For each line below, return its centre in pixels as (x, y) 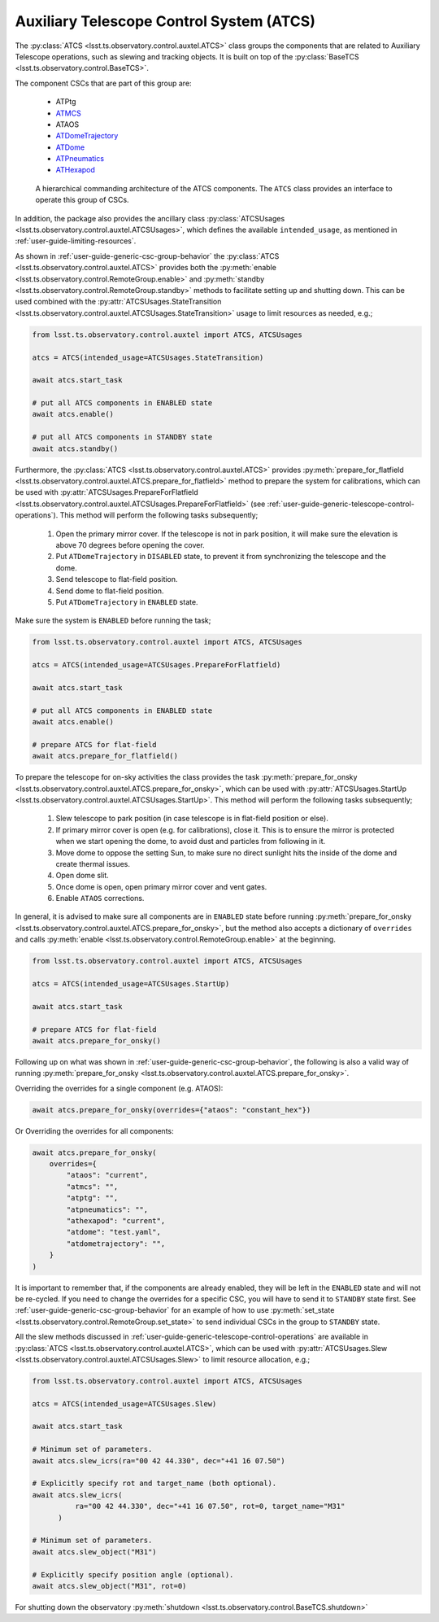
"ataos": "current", (107, 1175)
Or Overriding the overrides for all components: (94, 1130)
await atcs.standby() (75, 448)
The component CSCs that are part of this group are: (103, 83)
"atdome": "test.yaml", (114, 1232)
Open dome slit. (82, 876)
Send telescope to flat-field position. (117, 579)
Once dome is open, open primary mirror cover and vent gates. (161, 886)
